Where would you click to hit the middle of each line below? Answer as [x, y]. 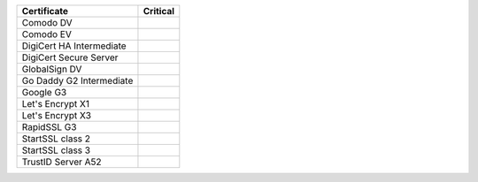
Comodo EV [47, 34]
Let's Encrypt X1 [56, 104]
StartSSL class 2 [56, 139]
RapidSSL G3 [49, 127]
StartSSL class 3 [56, 150]
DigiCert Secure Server [70, 57]
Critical [159, 11]
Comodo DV [47, 23]
